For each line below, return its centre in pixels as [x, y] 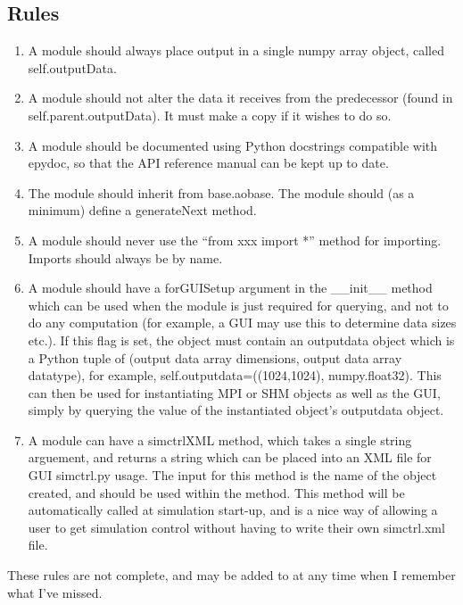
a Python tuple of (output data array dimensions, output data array [215, 357]
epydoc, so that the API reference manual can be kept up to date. [208, 163]
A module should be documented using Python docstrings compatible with [233, 145]
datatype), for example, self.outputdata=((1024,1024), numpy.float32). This [235, 375]
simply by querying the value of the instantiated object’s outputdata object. [236, 410]
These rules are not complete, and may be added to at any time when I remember [231, 575]
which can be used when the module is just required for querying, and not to [238, 305]
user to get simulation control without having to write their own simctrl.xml [236, 527]
